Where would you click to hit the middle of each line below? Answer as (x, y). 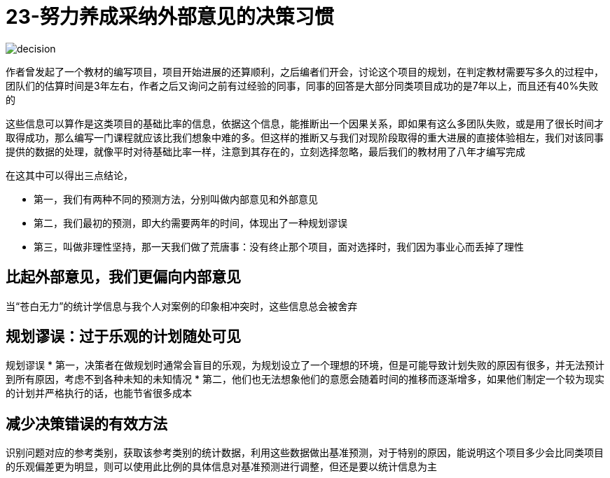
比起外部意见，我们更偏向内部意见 (123, 277)
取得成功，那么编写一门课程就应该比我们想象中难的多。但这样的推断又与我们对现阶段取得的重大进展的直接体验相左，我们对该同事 (305, 137)
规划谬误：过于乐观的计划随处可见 (123, 337)
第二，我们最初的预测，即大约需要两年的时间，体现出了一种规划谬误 (190, 223)
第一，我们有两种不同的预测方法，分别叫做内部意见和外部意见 (176, 199)
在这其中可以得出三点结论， (69, 175)
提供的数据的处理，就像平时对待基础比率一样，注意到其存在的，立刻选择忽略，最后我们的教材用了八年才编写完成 (265, 151)
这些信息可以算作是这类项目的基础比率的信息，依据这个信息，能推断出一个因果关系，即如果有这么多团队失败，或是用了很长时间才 (305, 123)
